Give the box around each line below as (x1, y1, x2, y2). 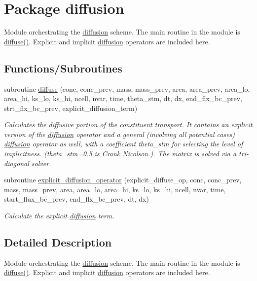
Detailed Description (4, 235, 112, 250)
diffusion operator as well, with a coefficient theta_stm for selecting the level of (4, 139, 243, 149)
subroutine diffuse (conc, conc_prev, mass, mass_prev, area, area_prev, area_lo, (4, 83, 250, 94)
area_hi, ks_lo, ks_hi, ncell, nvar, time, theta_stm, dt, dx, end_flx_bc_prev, (4, 93, 242, 104)
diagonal (4, 158, 29, 168)
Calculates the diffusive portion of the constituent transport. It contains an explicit (4, 119, 253, 130)
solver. (31, 158, 51, 168)
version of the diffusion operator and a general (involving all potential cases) (4, 129, 235, 139)
